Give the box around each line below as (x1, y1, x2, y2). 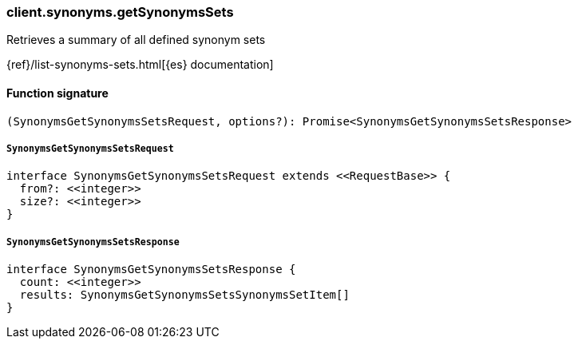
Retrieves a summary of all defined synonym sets (6, 33, 266, 47)
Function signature (6, 85, 109, 100)
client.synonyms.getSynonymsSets (6, 4, 234, 20)
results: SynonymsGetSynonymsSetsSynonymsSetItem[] (19, 288, 350, 302)
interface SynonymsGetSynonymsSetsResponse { (6, 263, 296, 276)
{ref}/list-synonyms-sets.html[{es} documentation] (6, 57, 274, 72)
